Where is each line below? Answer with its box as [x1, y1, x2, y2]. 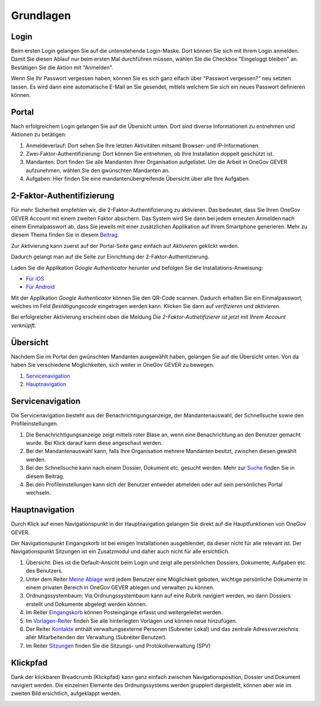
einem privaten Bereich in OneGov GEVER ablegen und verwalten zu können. [26, 584, 215, 591]
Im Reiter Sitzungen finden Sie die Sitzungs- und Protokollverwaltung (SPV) [26, 642, 211, 649]
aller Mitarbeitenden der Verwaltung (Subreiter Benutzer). [26, 634, 167, 641]
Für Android [26, 283, 55, 291]
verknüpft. [11, 322, 37, 329]
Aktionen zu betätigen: [11, 131, 67, 138]
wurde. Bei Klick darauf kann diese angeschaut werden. [26, 439, 163, 447]
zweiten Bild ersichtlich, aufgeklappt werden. [11, 690, 121, 697]
